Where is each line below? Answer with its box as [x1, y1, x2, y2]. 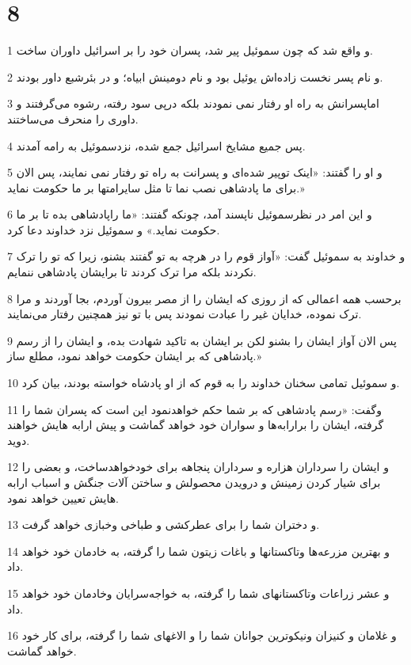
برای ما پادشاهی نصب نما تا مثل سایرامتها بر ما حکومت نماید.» [7, 179, 305, 196]
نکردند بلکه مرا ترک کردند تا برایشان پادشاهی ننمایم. [7, 264, 257, 280]
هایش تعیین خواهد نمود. [7, 489, 120, 506]
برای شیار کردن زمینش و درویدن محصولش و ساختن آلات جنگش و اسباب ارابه [7, 474, 381, 490]
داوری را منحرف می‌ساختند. [7, 110, 139, 127]
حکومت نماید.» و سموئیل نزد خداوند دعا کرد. [7, 221, 220, 237]
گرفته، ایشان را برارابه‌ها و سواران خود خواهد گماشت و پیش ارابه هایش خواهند [7, 416, 384, 433]
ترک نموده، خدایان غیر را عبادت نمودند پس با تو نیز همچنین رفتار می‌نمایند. [7, 306, 362, 322]
